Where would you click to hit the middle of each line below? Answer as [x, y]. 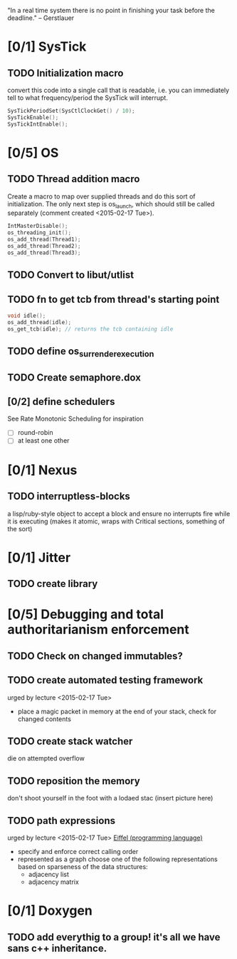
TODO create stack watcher [70, 741]
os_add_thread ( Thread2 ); [44, 246]
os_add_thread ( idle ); [39, 322]
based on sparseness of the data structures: [83, 866]
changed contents [44, 719]
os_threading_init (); [39, 233]
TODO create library [53, 584]
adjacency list [48, 874]
